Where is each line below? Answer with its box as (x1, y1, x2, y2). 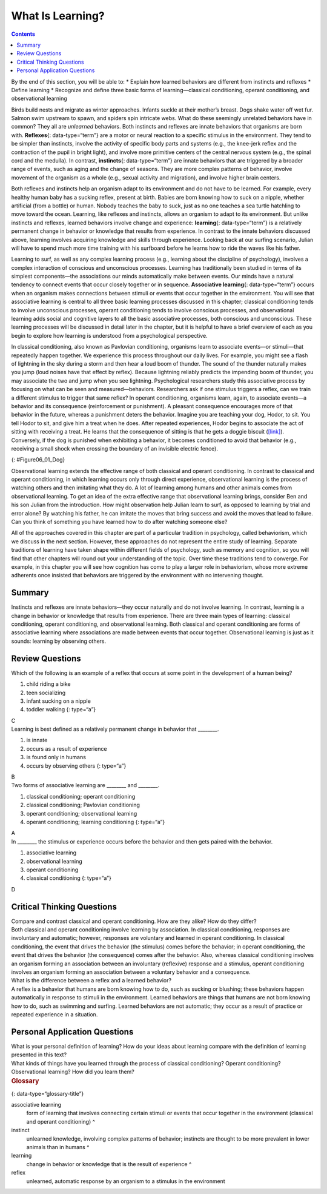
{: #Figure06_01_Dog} (11, 456, 65, 463)
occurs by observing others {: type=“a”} (26, 762, 127, 770)
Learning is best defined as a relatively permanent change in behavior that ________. (11, 725, 219, 733)
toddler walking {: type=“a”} (26, 706, 96, 713)
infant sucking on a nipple (26, 697, 91, 705)
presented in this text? (11, 1051, 67, 1058)
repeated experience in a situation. (11, 1010, 98, 1018)
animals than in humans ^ (26, 1144, 90, 1151)
